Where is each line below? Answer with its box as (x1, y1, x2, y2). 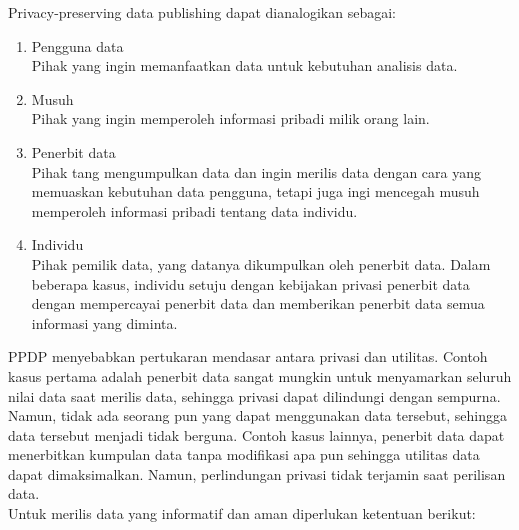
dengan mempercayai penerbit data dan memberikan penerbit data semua (31, 293, 485, 314)
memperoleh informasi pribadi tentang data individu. (31, 200, 358, 221)
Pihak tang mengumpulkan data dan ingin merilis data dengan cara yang (31, 161, 481, 182)
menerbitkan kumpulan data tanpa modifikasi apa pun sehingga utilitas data (8, 444, 480, 465)
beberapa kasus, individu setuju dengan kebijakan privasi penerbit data (31, 273, 470, 294)
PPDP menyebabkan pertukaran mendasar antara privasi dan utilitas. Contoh (8, 346, 488, 367)
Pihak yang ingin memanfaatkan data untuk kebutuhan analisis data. (31, 55, 458, 76)
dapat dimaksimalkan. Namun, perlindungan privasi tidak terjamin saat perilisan (8, 463, 506, 484)
